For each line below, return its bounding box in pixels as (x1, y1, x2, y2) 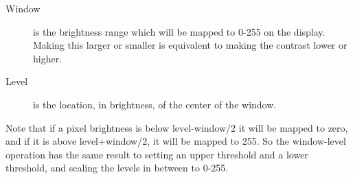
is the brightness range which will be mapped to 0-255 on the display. (33, 24, 326, 38)
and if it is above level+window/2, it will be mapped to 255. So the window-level (5, 134, 346, 148)
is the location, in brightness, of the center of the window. (33, 97, 277, 111)
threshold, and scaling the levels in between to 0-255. (5, 160, 229, 175)
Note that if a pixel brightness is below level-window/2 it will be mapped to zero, (5, 120, 348, 134)
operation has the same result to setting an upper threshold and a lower (5, 147, 308, 161)
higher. (33, 51, 62, 65)
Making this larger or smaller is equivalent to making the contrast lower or (33, 38, 348, 52)
